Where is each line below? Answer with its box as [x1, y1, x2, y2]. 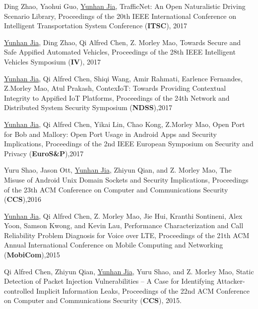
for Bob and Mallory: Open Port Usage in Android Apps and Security [4, 128, 217, 139]
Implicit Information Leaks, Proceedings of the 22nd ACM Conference [36, 285, 250, 296]
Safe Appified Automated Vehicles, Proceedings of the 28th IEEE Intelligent [4, 47, 236, 57]
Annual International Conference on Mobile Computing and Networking [4, 240, 223, 250]
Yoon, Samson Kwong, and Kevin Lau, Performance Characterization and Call [4, 220, 244, 231]
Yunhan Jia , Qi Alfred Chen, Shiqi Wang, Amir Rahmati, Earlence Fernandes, [4, 73, 243, 83]
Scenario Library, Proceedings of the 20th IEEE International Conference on [4, 10, 237, 21]
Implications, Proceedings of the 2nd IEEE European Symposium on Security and [4, 138, 254, 149]
